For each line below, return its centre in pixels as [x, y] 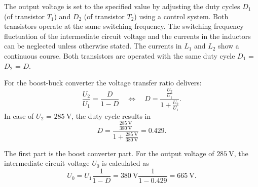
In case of [19, 115]
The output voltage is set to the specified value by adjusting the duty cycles [122, 6]
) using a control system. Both [181, 16]
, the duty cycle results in [111, 115]
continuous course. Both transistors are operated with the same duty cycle [120, 55]
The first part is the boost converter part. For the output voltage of [109, 153]
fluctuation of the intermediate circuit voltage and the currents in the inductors [127, 36]
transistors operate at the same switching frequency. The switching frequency [124, 26]
